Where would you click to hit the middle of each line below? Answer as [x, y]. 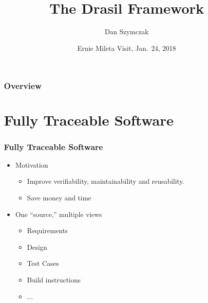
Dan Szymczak [127, 32]
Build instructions [54, 279]
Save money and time [59, 198]
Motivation [32, 164]
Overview [23, 86]
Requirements [47, 230]
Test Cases [43, 263]
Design [37, 247]
